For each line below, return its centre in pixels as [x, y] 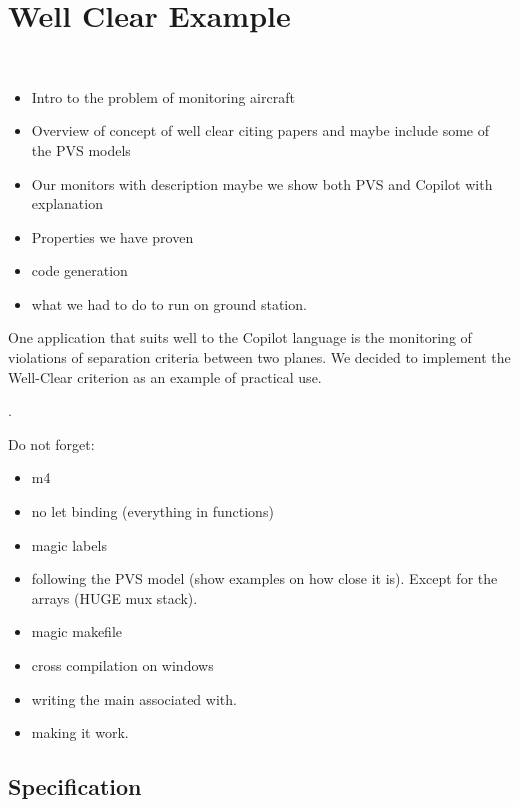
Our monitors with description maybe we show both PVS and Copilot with [262, 183]
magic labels [69, 544]
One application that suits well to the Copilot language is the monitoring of [240, 337]
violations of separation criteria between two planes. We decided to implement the [259, 357]
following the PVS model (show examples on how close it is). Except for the [264, 578]
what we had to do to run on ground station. [169, 303]
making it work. [80, 732]
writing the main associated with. [134, 698]
